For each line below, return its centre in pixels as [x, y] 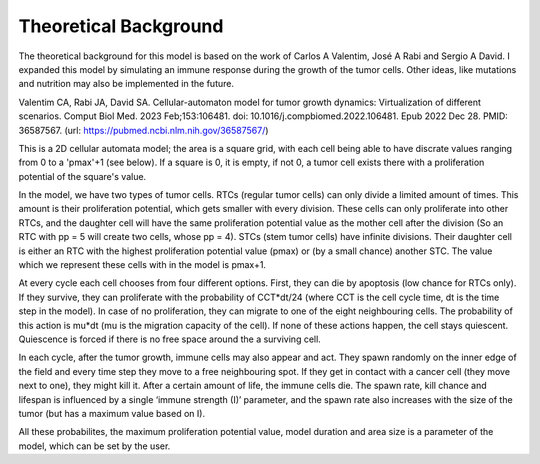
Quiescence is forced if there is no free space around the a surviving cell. [170, 339]
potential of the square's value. [82, 176]
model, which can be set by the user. [94, 446]
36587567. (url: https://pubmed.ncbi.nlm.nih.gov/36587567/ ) [143, 130]
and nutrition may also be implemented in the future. [126, 84]
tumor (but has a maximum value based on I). [111, 413]
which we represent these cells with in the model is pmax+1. [142, 265]
